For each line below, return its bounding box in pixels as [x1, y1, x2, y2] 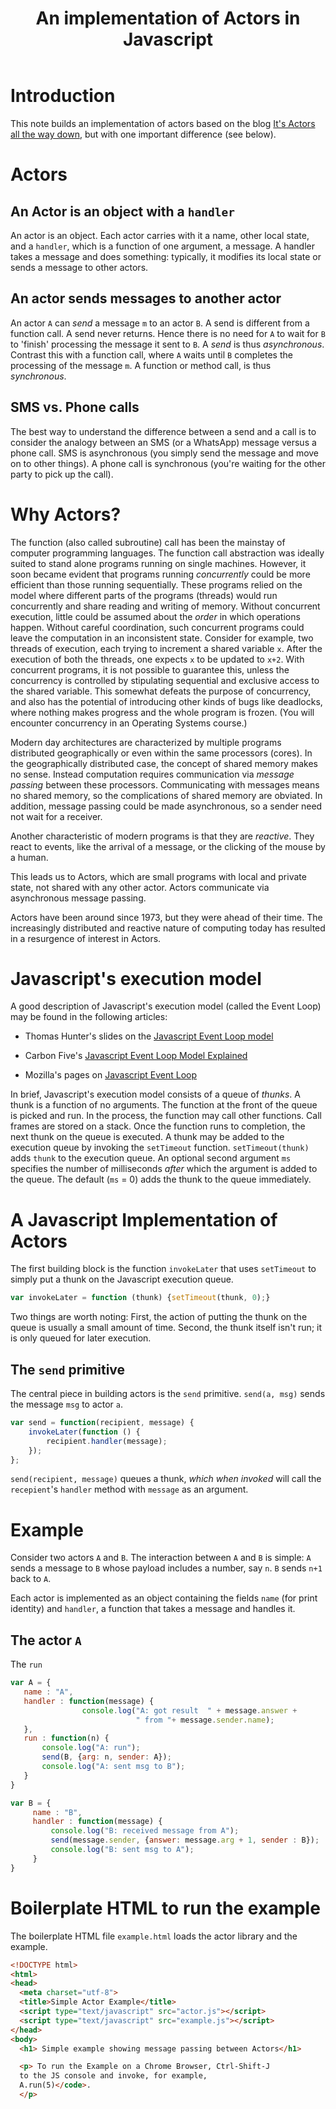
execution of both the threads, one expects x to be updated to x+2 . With [10, 653, 305, 665]
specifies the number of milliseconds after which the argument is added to [10, 1163, 318, 1175]
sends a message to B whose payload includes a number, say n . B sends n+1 [10, 1562, 323, 1574]
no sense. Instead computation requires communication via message [10, 768, 295, 780]
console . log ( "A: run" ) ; [41, 1743, 141, 1753]
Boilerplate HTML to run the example [10, 1897, 321, 1919]
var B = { [10, 1798, 52, 1808]
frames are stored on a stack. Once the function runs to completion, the [10, 1120, 306, 1132]
